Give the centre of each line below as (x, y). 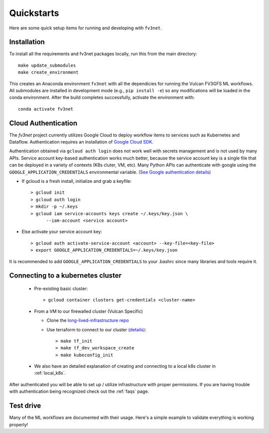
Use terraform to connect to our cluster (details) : (96, 329)
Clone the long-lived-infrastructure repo (88, 320)
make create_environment (48, 72)
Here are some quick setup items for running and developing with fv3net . (85, 28)
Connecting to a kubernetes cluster (66, 276)
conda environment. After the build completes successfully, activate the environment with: (102, 98)
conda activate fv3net (46, 109)
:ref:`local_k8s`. (50, 373)
